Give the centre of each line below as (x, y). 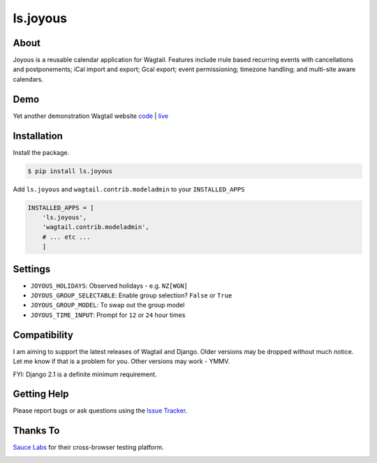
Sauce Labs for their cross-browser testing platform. (88, 448)
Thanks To (36, 431)
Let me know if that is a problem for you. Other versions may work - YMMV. (121, 361)
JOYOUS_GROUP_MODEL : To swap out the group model (108, 305)
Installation (38, 136)
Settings (32, 269)
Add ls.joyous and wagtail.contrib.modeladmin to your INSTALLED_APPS (129, 189)
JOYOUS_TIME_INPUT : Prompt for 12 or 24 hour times (108, 315)
